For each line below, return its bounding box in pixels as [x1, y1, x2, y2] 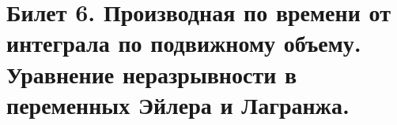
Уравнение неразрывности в [6, 57, 297, 90]
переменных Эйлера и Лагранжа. [6, 88, 350, 120]
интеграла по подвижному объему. [6, 27, 361, 59]
